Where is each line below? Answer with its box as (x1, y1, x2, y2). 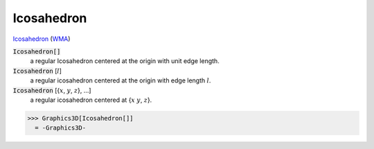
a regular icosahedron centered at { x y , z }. (30, 96, 152, 104)
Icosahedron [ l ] (12, 67, 62, 75)
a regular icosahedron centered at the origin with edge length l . (30, 76, 211, 85)
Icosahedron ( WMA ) (12, 35, 71, 43)
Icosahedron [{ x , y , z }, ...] (12, 86, 91, 94)
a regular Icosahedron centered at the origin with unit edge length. (30, 57, 220, 65)
